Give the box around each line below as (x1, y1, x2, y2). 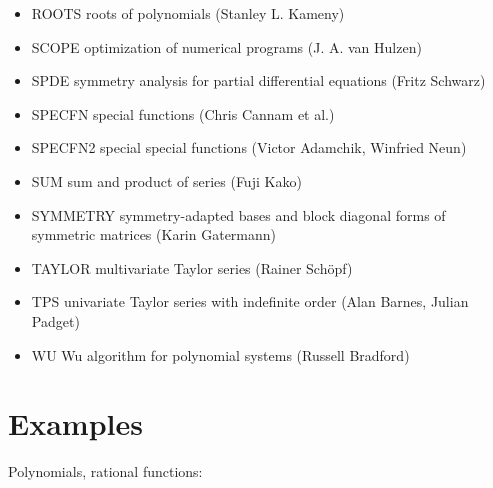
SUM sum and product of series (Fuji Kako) (31, 170, 302, 191)
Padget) (31, 310, 80, 331)
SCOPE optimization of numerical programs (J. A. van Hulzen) (31, 36, 422, 57)
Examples (8, 403, 143, 444)
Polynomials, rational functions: (8, 461, 203, 482)
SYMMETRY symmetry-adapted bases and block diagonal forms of (31, 204, 446, 225)
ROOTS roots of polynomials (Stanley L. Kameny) (31, 3, 345, 23)
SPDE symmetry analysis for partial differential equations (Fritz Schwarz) (31, 70, 486, 91)
